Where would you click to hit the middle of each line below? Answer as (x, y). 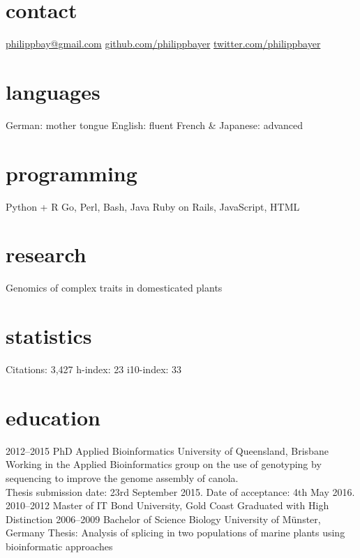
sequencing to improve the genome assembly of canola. (122, 477)
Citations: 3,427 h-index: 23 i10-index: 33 (94, 369)
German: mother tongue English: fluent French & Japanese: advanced (155, 125)
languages (53, 91)
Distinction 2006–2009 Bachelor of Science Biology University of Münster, (163, 519)
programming (72, 173)
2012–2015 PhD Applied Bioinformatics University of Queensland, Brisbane (167, 450)
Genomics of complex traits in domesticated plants (114, 288)
